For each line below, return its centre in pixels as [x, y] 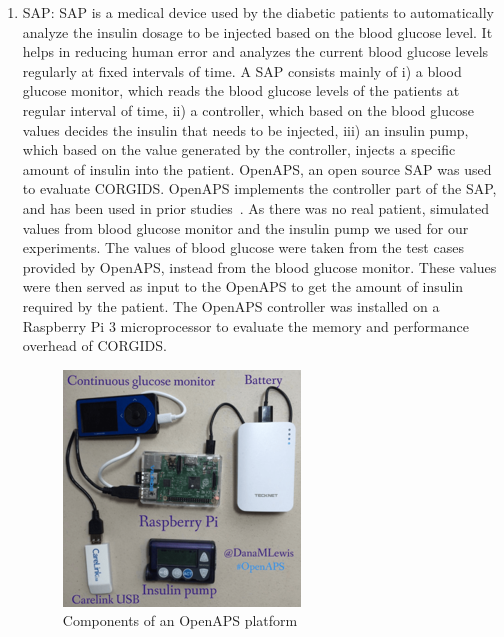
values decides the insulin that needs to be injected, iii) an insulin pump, [245, 129]
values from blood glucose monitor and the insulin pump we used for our [245, 227]
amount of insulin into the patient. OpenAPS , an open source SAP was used [257, 168]
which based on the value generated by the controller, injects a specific [239, 149]
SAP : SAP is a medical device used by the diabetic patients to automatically [258, 12]
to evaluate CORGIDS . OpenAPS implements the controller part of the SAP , [259, 188]
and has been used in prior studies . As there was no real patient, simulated [255, 207]
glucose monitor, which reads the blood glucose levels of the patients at [241, 90]
